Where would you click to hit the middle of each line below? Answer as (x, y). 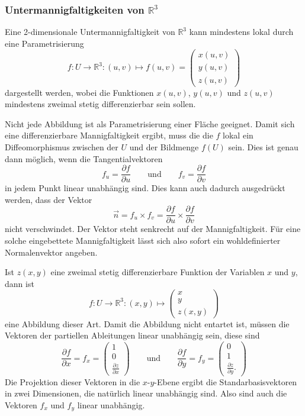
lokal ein (238, 135)
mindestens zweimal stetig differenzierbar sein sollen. (100, 104)
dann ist (20, 283)
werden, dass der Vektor (49, 199)
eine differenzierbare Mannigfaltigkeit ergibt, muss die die (109, 135)
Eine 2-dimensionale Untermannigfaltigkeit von (90, 32)
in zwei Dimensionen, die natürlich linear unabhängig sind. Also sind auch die (146, 393)
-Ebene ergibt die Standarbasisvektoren (226, 381)
